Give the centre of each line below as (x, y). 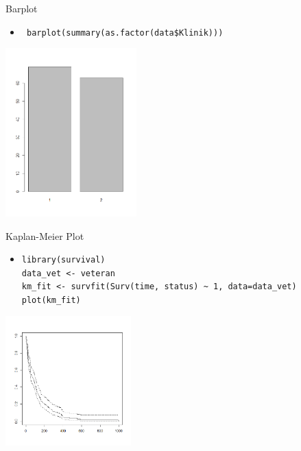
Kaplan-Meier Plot (45, 235)
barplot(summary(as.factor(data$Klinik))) (125, 33)
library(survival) (63, 260)
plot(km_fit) (51, 301)
